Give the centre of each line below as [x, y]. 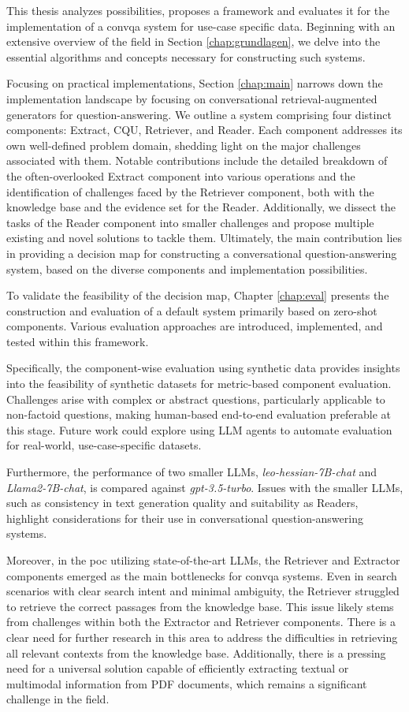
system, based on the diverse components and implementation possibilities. [187, 268]
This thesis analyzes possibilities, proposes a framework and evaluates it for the [198, 10]
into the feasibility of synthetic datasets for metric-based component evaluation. [199, 384]
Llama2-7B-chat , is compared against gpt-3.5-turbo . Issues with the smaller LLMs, [205, 487]
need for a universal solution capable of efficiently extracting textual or [178, 668]
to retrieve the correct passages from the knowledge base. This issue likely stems [200, 606]
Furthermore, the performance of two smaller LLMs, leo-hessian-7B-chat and [192, 472]
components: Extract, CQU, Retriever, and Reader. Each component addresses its [204, 130]
